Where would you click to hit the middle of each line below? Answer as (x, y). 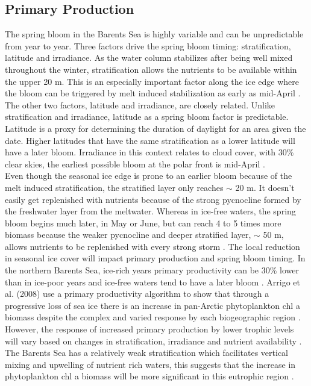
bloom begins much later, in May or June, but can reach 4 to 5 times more (143, 223)
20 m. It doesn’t (265, 187)
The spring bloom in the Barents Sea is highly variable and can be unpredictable (154, 34)
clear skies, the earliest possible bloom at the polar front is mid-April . (135, 163)
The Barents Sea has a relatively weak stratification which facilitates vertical (147, 353)
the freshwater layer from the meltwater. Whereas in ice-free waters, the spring (150, 211)
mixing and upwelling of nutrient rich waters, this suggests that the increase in (150, 364)
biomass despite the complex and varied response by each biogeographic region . (153, 317)
